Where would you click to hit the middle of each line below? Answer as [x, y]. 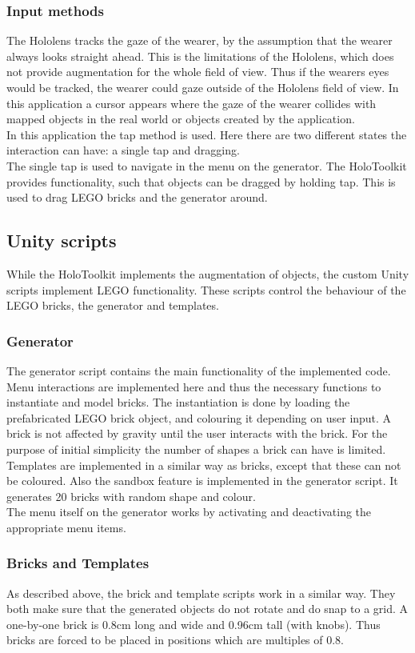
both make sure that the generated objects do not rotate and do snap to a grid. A [207, 609]
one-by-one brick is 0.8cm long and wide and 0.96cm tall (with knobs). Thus [194, 624]
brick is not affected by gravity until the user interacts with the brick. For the [197, 433]
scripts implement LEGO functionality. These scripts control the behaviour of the [206, 289]
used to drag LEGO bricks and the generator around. [137, 197]
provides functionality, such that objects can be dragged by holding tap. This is [201, 181]
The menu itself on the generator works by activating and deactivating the [189, 512]
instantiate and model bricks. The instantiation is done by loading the [178, 402]
